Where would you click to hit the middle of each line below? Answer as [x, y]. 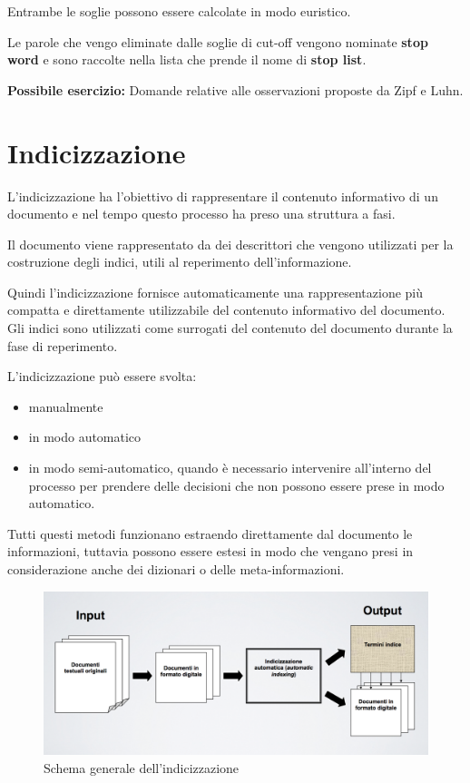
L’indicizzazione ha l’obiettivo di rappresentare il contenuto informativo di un [223, 196]
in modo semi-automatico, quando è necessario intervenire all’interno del [230, 468]
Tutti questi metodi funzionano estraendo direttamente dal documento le [210, 533]
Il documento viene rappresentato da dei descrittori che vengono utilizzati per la [230, 244]
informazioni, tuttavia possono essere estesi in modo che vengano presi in [211, 551]
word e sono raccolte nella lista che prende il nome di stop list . [187, 59]
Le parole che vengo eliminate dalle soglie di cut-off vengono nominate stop [218, 41]
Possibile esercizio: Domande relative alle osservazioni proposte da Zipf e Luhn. [235, 89]
